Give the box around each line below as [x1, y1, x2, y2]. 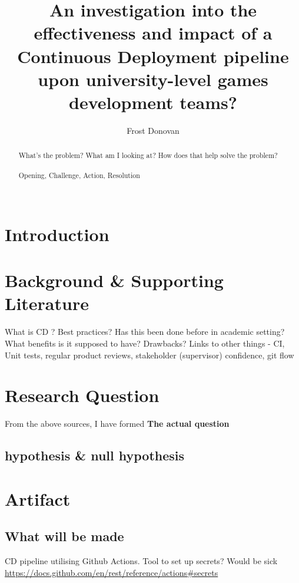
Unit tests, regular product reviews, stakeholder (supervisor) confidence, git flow [5, 348, 294, 361]
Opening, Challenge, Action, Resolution [18, 170, 140, 180]
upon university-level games [38, 67, 268, 91]
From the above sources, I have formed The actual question [5, 417, 230, 430]
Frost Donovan [127, 124, 180, 136]
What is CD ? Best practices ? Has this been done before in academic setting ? [5, 325, 285, 338]
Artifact [5, 486, 71, 510]
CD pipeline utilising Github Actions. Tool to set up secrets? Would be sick [5, 555, 278, 567]
